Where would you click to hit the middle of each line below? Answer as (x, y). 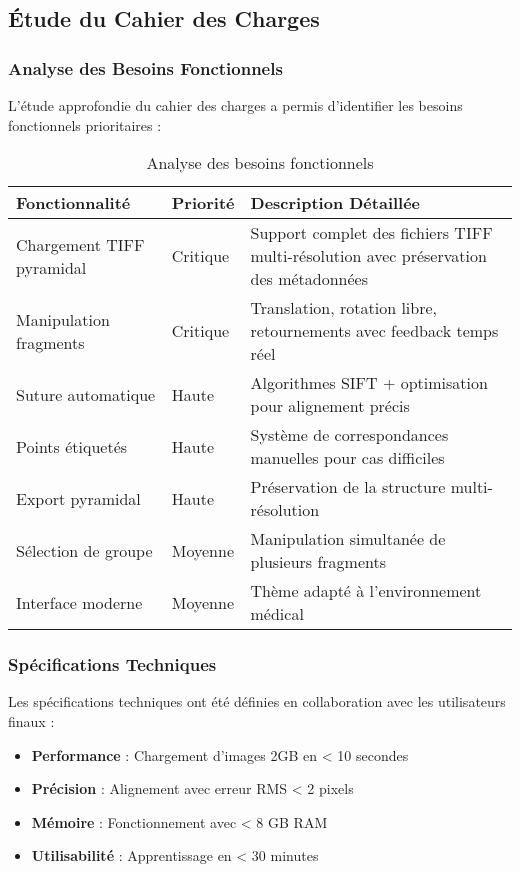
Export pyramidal (78, 498)
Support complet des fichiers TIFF (371, 233)
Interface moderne (79, 602)
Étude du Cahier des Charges (164, 18)
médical (277, 614)
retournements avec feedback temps (374, 331)
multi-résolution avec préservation (368, 256)
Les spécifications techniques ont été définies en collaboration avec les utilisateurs (257, 701)
